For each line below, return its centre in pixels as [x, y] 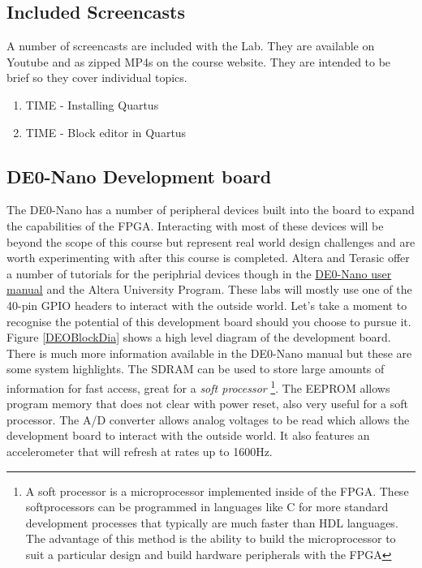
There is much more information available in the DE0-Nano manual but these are [209, 353]
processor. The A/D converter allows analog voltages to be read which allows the [208, 419]
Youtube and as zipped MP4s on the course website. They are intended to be [199, 61]
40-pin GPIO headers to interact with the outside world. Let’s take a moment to [207, 305]
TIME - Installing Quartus [92, 104]
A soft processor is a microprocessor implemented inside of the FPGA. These [217, 491]
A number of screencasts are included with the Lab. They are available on [191, 46]
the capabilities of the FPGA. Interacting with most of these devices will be [195, 225]
